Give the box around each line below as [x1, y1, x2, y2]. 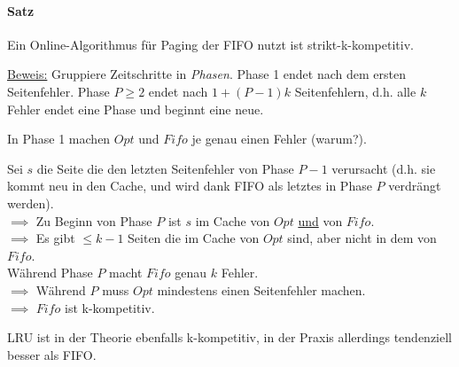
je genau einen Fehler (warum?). [191, 129, 367, 148]
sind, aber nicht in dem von [287, 229, 437, 247]
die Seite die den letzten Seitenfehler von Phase [36, 159, 294, 177]
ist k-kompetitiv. [65, 298, 155, 316]
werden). [7, 193, 54, 212]
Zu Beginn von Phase [35, 211, 152, 230]
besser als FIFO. [7, 345, 97, 363]
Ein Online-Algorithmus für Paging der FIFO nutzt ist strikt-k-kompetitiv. [7, 35, 414, 53]
